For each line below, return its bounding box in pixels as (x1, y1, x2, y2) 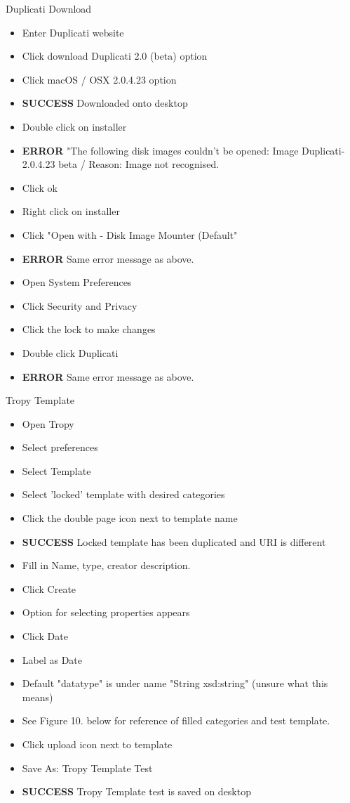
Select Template (22, 463, 91, 478)
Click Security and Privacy (22, 298, 137, 313)
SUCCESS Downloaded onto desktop (22, 96, 188, 110)
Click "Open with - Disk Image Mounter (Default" (22, 227, 238, 242)
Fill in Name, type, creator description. (22, 558, 191, 573)
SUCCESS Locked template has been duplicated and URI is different (22, 534, 326, 549)
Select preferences (22, 440, 98, 455)
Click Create (22, 581, 76, 596)
